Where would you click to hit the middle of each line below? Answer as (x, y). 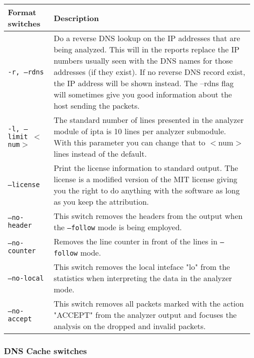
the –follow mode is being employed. (118, 227)
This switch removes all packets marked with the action (149, 303)
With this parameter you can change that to (129, 142)
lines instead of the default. (100, 154)
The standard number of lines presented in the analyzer (148, 120)
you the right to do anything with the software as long (147, 190)
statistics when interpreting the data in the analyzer (143, 278)
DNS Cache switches (45, 350)
